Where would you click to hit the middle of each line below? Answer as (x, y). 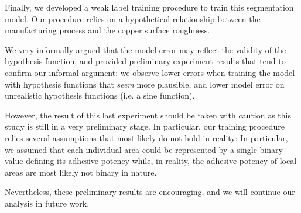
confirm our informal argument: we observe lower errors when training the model (150, 72)
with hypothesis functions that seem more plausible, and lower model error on (145, 84)
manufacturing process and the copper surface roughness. (107, 30)
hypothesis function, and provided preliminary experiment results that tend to (145, 61)
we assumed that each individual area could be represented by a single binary (144, 149)
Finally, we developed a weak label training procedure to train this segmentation (149, 7)
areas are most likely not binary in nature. (81, 172)
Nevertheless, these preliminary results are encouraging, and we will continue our (150, 192)
